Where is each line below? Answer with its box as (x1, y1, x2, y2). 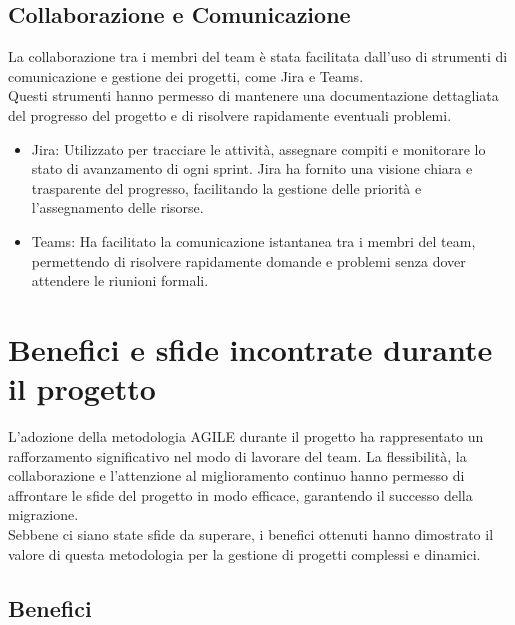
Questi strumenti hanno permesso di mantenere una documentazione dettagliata (8, 85, 499, 106)
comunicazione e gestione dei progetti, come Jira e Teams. (8, 65, 364, 86)
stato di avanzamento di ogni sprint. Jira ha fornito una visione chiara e (31, 158, 473, 179)
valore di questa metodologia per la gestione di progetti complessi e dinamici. (8, 543, 481, 564)
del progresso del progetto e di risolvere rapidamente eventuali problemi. (8, 104, 452, 125)
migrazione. (8, 504, 79, 525)
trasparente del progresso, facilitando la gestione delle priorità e (31, 177, 422, 198)
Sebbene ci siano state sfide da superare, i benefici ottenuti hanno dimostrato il (8, 524, 494, 545)
